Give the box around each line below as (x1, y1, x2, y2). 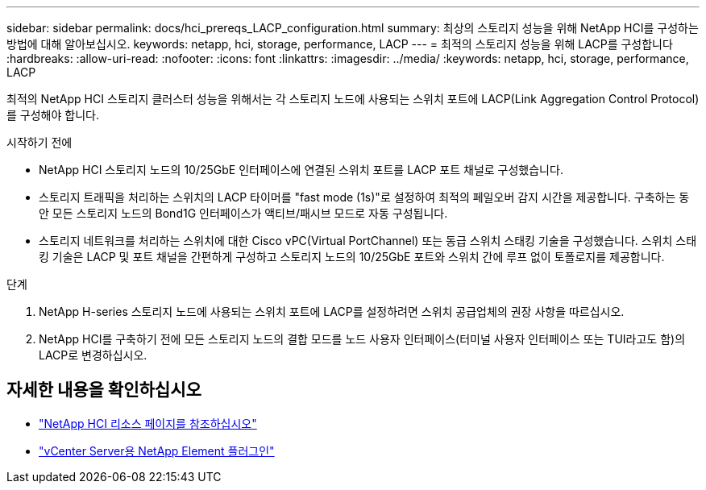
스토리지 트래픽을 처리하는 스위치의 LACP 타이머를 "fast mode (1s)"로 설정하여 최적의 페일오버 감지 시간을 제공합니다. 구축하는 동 (39, 190, 690, 204)
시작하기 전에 (6, 135, 73, 149)
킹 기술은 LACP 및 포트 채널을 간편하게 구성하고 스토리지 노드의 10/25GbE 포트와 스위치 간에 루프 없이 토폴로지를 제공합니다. (39, 250, 665, 264)
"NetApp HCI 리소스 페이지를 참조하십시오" (39, 416, 257, 430)
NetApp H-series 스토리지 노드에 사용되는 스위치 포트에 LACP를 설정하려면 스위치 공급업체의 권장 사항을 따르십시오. (39, 305, 625, 318)
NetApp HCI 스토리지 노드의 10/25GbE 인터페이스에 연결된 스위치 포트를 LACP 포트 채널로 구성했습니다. (39, 163, 563, 176)
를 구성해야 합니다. (6, 108, 99, 122)
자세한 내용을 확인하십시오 (6, 380, 201, 401)
